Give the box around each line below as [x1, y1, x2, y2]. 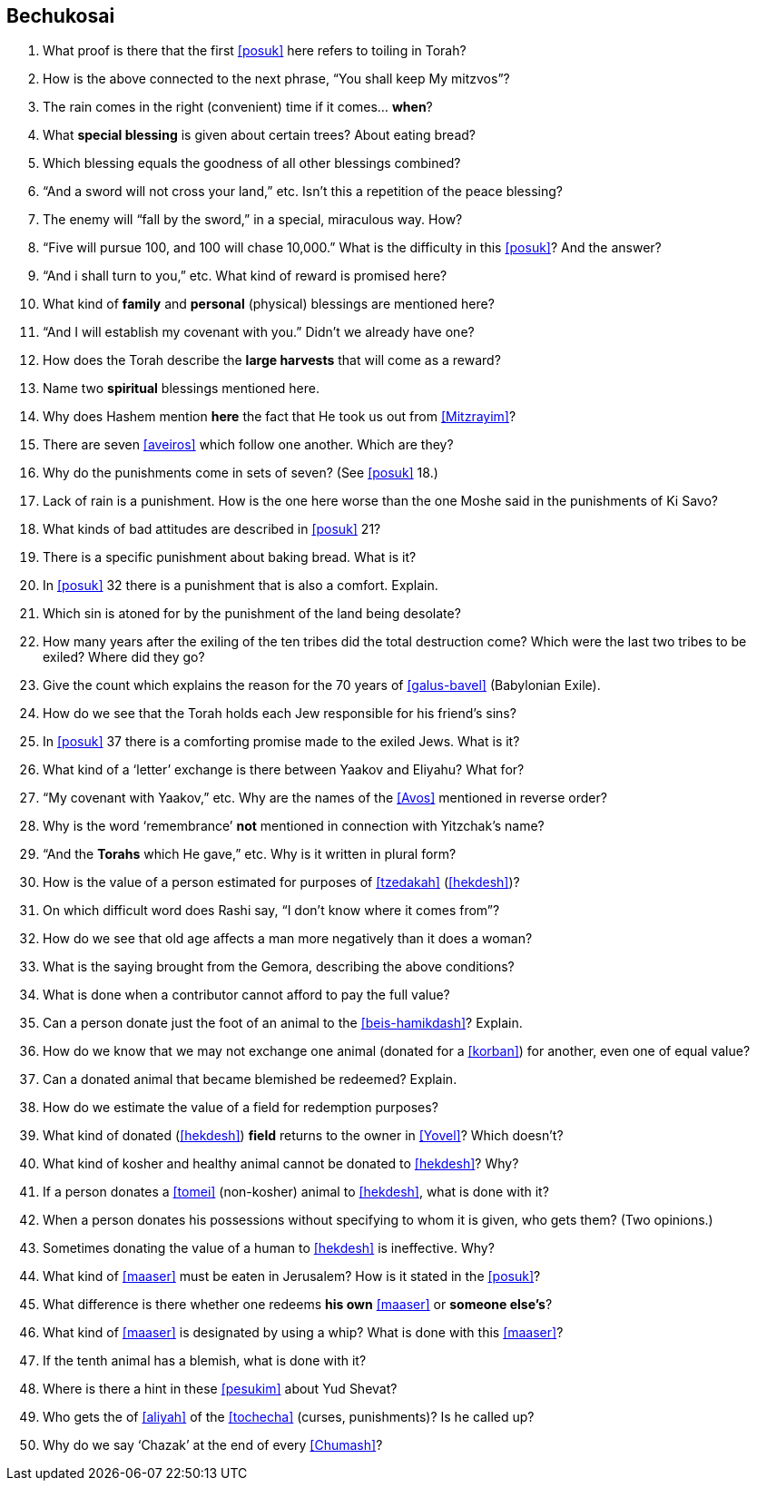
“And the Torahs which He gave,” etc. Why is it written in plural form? [43, 846, 457, 862]
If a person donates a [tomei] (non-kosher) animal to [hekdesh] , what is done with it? [43, 1184, 549, 1200]
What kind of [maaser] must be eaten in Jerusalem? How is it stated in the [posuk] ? [43, 1268, 541, 1285]
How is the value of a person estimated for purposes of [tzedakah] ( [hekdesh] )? [43, 874, 520, 891]
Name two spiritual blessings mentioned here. [43, 380, 320, 397]
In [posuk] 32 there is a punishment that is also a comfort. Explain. [43, 577, 438, 594]
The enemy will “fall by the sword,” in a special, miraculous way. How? [43, 212, 463, 228]
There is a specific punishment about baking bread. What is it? [43, 549, 417, 566]
